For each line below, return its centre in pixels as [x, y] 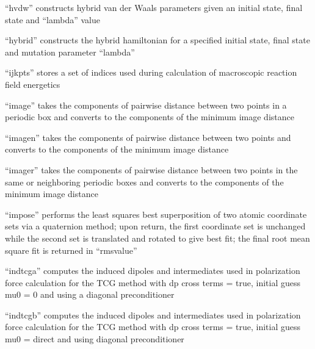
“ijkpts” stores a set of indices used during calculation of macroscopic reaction [151, 72]
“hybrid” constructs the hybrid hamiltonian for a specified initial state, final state [157, 40]
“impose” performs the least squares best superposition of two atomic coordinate [156, 214]
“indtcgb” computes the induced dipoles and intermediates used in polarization [153, 315]
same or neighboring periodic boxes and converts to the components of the [144, 182]
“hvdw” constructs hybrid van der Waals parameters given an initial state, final [154, 7]
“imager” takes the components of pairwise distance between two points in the [151, 169]
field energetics [33, 84]
